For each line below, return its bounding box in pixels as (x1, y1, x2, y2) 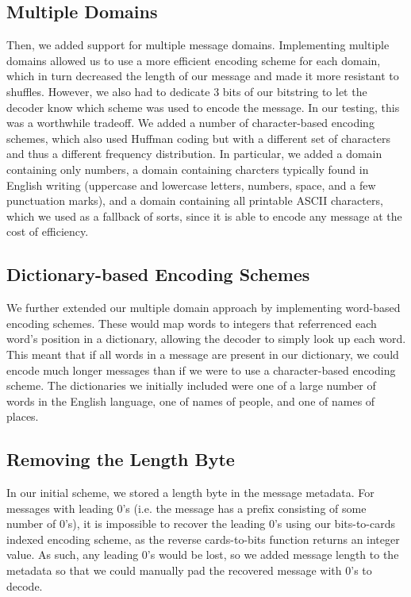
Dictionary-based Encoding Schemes (6, 262, 310, 287)
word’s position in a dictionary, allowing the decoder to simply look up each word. (6, 330, 406, 347)
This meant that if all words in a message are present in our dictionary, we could (6, 345, 399, 362)
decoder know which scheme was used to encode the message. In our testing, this (6, 98, 400, 115)
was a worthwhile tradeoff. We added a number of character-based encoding (6, 114, 375, 131)
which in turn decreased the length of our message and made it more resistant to (6, 67, 399, 84)
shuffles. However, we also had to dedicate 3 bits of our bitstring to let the (6, 83, 367, 99)
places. (6, 408, 39, 425)
